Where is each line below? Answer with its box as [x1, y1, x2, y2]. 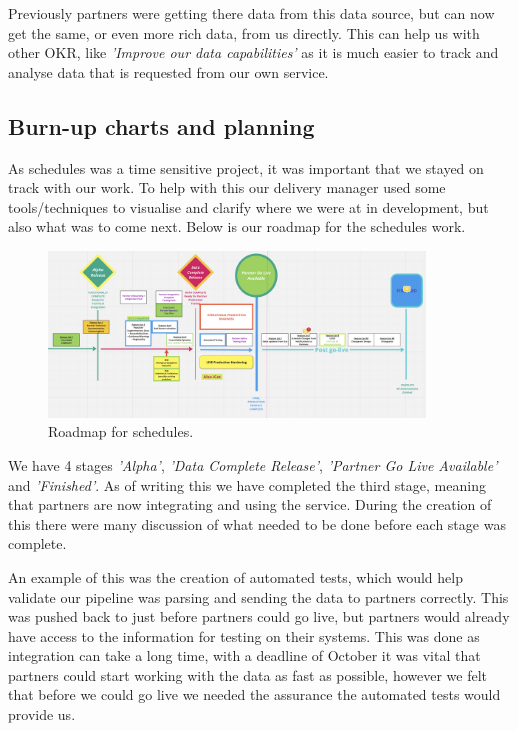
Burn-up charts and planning [8, 110, 315, 141]
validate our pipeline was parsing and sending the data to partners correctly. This [8, 586, 509, 607]
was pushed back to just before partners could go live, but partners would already [8, 606, 510, 627]
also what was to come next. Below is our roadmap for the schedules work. [8, 216, 466, 237]
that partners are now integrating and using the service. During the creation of [8, 494, 492, 515]
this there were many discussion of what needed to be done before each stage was [8, 513, 506, 534]
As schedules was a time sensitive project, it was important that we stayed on [8, 157, 484, 178]
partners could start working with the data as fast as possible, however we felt [8, 664, 488, 685]
